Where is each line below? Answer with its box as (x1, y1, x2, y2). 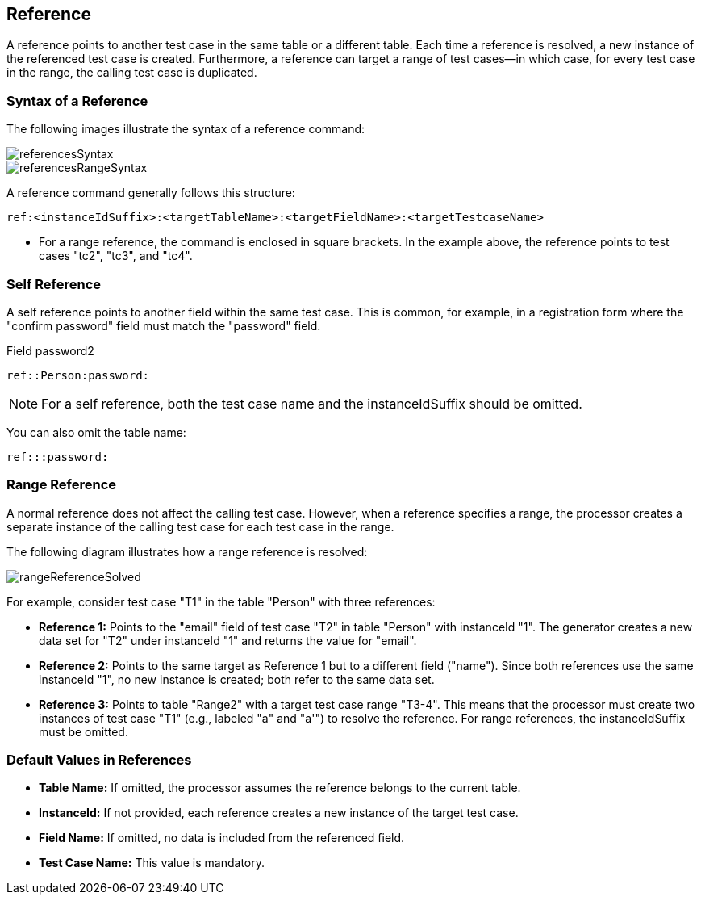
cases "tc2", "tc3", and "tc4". (39, 249, 193, 263)
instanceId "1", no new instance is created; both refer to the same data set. (39, 672, 435, 686)
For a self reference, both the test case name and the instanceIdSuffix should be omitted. (41, 395, 582, 412)
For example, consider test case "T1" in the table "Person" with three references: (6, 594, 436, 609)
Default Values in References (6, 752, 192, 769)
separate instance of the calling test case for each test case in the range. (6, 519, 394, 534)
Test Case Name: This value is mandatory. (39, 856, 265, 870)
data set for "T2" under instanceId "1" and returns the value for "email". (39, 633, 417, 647)
